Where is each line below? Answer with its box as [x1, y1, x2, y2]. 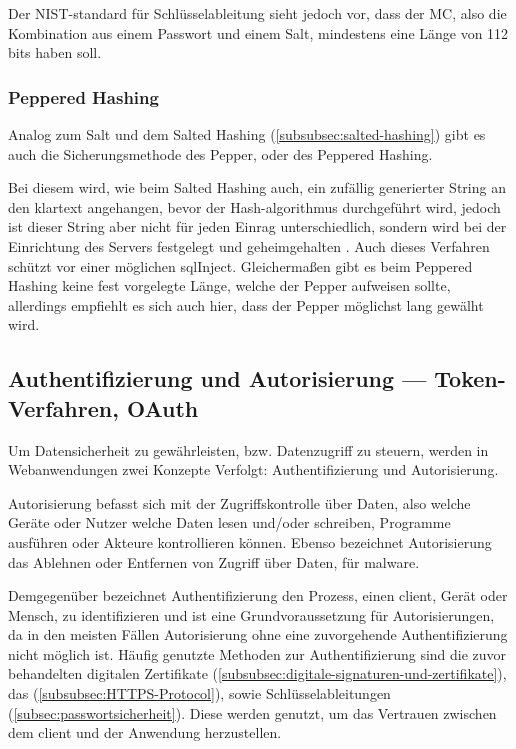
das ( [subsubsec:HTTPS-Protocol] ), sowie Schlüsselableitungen [8, 683, 391, 704]
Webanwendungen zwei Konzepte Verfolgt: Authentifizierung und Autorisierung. [8, 459, 499, 480]
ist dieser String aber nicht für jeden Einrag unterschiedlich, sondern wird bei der [8, 216, 507, 237]
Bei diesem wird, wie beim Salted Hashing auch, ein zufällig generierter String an [8, 177, 506, 198]
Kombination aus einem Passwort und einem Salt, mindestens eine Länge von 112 [8, 22, 509, 43]
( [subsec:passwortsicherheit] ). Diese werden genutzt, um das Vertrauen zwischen [8, 702, 497, 723]
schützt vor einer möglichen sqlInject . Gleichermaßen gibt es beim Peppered [8, 255, 473, 276]
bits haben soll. [8, 42, 102, 63]
